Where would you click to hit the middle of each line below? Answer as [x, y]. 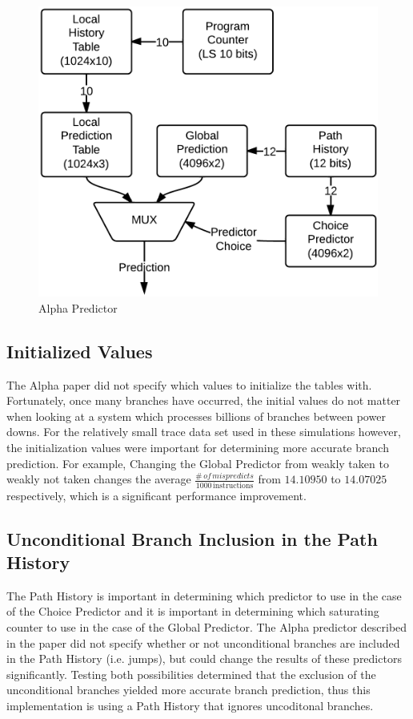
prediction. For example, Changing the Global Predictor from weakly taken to [198, 463]
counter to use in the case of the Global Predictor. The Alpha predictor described [207, 626]
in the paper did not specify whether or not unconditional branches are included [203, 642]
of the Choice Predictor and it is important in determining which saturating [193, 611]
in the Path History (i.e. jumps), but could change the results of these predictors [204, 658]
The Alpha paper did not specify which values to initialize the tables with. [189, 384]
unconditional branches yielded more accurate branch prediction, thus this [188, 690]
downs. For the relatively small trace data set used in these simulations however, [204, 432]
